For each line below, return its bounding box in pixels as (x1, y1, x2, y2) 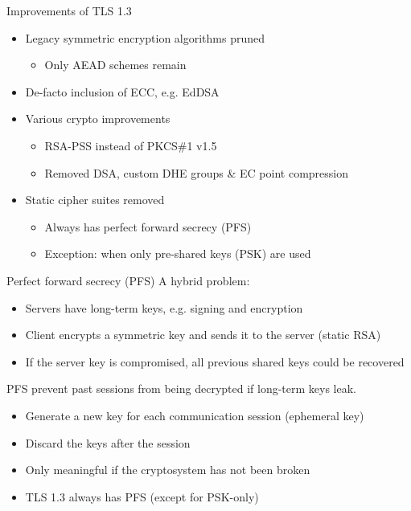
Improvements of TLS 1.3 (6, 2, 132, 18)
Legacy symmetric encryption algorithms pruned (25, 29, 265, 46)
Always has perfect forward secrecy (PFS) (44, 218, 252, 235)
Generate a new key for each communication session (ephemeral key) (25, 407, 364, 423)
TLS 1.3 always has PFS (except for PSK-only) (25, 488, 259, 505)
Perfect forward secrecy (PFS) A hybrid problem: (6, 272, 250, 288)
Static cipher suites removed (25, 191, 165, 208)
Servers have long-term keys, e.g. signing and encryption (25, 299, 303, 316)
